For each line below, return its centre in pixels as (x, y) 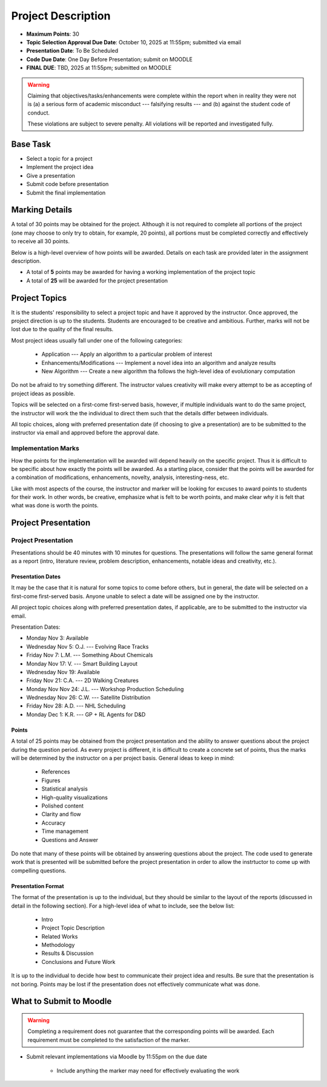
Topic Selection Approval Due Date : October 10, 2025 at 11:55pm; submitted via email (134, 42)
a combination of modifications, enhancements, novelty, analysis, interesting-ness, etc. (120, 477)
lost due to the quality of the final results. (62, 329)
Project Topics (39, 298)
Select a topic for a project (60, 158)
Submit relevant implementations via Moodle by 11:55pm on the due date (117, 1057)
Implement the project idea (60, 167)
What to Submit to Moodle (61, 1001)
